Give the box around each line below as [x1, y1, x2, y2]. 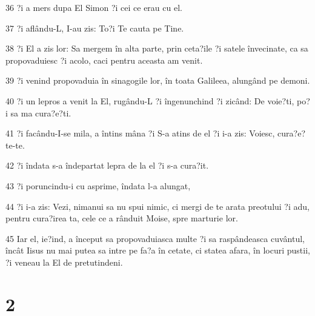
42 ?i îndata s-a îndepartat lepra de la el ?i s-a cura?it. [5, 159, 209, 172]
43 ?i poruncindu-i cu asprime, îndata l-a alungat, [5, 179, 191, 192]
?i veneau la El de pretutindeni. [5, 255, 123, 268]
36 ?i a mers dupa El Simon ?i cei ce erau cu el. [5, 1, 182, 13]
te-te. [5, 138, 25, 151]
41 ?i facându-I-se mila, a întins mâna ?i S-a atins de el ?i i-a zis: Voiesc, [5, 127, 275, 140]
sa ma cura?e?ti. [10, 106, 71, 119]
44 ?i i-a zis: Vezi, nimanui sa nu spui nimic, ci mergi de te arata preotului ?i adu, [5, 200, 310, 212]
